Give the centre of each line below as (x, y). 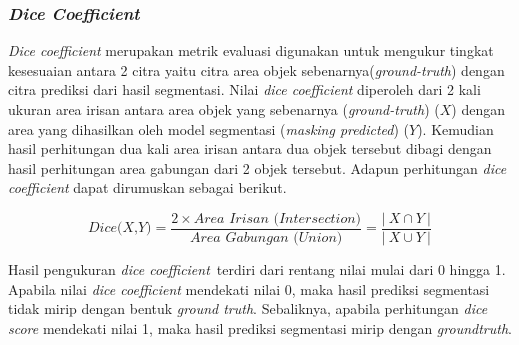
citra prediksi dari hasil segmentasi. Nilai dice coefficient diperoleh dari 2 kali (244, 89)
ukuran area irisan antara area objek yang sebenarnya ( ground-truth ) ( (224, 109)
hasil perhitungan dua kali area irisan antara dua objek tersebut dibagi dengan (250, 148)
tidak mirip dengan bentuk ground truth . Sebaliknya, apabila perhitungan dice (248, 308)
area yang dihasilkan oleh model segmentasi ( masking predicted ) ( (208, 128)
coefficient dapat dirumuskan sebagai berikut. (147, 187)
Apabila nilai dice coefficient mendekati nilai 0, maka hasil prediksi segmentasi (249, 288)
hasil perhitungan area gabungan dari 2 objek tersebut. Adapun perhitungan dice (257, 167)
